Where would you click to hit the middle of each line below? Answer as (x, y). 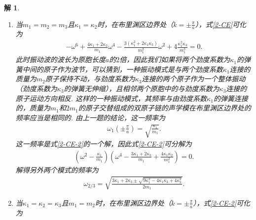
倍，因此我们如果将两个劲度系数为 (175, 59)
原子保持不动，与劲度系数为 (90, 79)
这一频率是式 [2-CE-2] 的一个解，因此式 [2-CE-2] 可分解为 (104, 143)
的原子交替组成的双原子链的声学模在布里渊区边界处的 (165, 108)
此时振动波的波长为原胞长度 (60, 59)
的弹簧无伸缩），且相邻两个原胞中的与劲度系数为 (142, 89)
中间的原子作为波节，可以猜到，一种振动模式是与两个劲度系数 (123, 69)
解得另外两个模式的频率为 (57, 169)
